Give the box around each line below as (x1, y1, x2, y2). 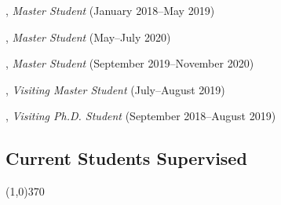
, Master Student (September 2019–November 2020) (5, 55, 254, 71)
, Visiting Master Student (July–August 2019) (5, 81, 225, 97)
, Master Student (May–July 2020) (5, 28, 171, 45)
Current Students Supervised (5, 146, 247, 170)
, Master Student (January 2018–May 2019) (5, 2, 215, 18)
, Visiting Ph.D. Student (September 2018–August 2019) (5, 108, 276, 124)
